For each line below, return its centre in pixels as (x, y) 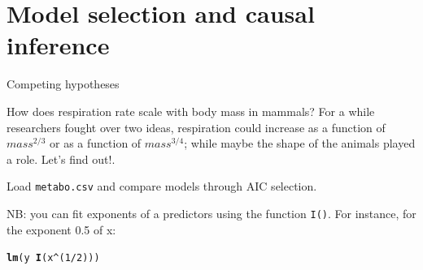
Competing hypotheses (63, 84)
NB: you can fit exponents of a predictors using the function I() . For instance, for (211, 213)
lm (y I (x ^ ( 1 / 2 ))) (53, 258)
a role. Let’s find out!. (61, 159)
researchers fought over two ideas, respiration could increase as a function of (196, 127)
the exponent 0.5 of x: (61, 229)
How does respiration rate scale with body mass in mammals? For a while (191, 111)
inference (58, 45)
